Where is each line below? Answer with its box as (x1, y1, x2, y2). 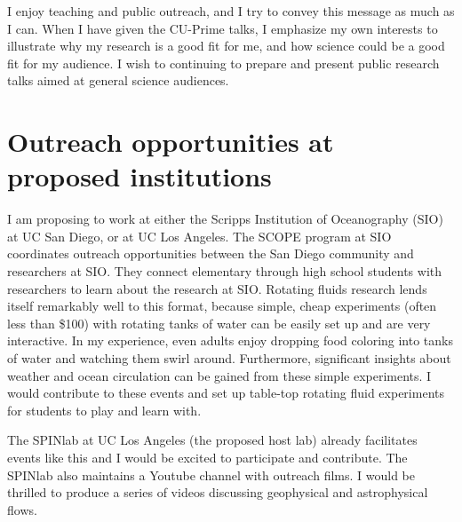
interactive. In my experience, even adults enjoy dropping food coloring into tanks (7, 331, 454, 350)
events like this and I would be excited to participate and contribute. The (7, 448, 408, 466)
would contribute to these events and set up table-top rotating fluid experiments (7, 384, 444, 402)
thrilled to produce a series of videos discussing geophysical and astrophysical (7, 483, 428, 502)
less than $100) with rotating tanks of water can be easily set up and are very (7, 313, 431, 332)
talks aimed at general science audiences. (7, 71, 229, 90)
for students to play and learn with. (7, 400, 202, 419)
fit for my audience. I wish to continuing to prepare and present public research (7, 53, 440, 72)
